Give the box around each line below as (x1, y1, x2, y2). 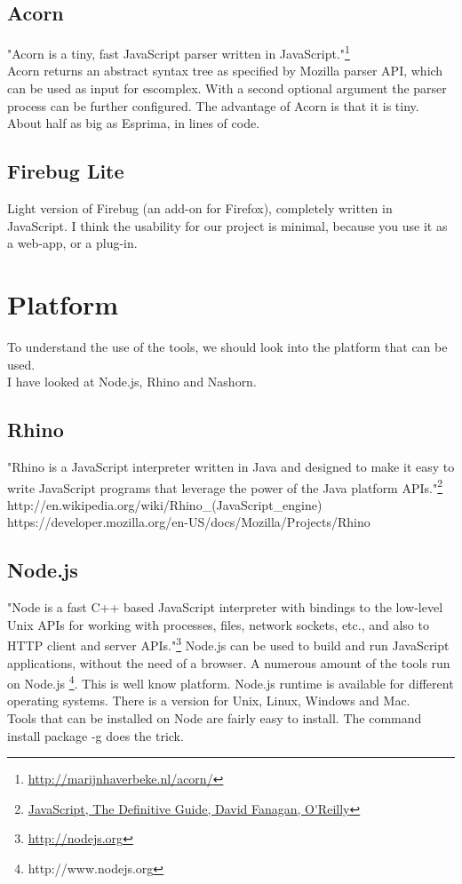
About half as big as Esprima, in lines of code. (7, 114, 260, 132)
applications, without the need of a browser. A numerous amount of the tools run (7, 653, 450, 672)
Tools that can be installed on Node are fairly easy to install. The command (7, 709, 422, 728)
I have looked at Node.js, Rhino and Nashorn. (7, 372, 257, 391)
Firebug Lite (7, 157, 124, 185)
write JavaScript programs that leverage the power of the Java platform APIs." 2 (7, 475, 443, 497)
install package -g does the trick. (7, 726, 184, 745)
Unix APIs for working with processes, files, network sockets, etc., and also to (7, 615, 429, 633)
